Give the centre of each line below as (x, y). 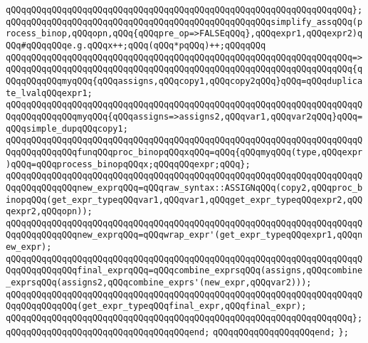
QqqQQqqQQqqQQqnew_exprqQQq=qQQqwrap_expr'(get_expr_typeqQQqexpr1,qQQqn (184, 235)
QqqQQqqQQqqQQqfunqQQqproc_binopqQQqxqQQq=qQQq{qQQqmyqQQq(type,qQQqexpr (184, 152)
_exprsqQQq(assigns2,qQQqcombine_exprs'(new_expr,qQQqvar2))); (159, 283)
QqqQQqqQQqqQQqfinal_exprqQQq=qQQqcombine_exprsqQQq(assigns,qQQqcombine (184, 271)
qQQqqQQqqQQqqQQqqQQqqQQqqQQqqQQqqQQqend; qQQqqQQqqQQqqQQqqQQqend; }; (177, 332)
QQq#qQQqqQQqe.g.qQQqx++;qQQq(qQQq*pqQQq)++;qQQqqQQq (136, 45)
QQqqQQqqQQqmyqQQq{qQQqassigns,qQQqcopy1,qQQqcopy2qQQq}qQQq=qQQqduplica (184, 81)
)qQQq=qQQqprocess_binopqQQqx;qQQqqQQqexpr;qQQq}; (128, 164)
